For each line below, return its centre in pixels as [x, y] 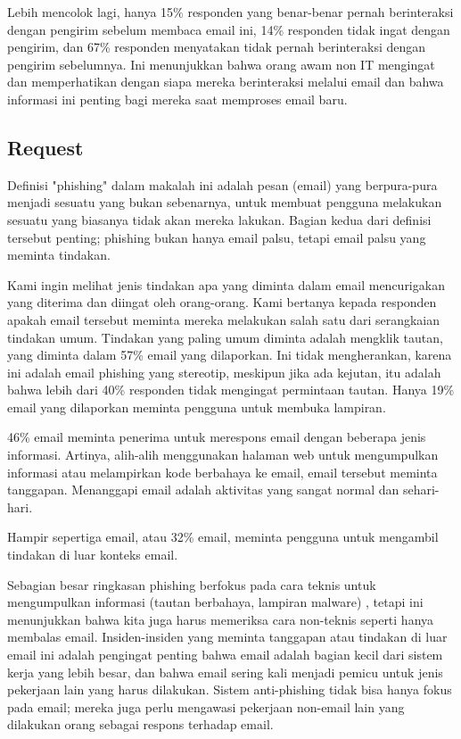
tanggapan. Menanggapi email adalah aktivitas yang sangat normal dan [203, 490]
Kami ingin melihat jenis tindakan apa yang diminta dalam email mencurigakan [226, 284]
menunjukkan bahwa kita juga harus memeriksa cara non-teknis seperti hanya [221, 619]
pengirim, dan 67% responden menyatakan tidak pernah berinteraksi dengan [217, 47]
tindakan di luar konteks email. [93, 555]
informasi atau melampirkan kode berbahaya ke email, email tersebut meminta [222, 472]
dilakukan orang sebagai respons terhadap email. [140, 724]
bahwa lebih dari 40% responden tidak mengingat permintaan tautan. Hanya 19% [231, 390]
